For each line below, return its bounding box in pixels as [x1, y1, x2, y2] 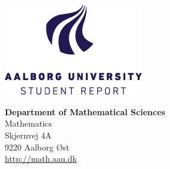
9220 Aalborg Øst [5, 140, 70, 153]
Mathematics [5, 117, 52, 130]
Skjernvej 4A [5, 128, 52, 141]
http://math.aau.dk [5, 152, 77, 165]
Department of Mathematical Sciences [5, 105, 165, 118]
